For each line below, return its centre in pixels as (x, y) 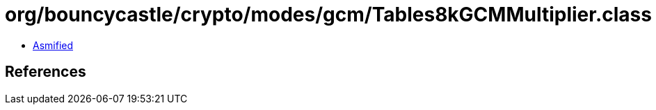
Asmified (53, 45)
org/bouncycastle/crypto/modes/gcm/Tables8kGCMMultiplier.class (328, 15)
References (46, 72)
